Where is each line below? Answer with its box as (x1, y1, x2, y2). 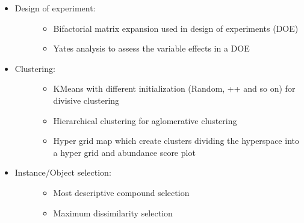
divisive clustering (53, 94, 120, 106)
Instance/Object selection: (14, 166, 111, 179)
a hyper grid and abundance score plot (53, 146, 196, 158)
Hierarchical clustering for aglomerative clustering (53, 114, 237, 126)
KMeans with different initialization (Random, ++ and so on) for (53, 82, 296, 95)
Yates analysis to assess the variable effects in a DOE (53, 42, 250, 55)
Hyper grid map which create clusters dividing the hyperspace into (53, 134, 299, 147)
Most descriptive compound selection (53, 186, 190, 198)
